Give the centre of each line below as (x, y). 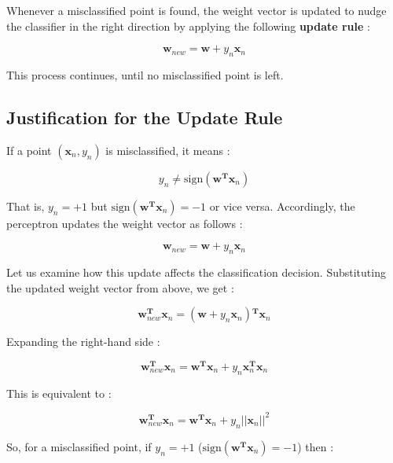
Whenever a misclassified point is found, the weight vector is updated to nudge (196, 10)
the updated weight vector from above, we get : (120, 287)
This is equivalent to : (59, 393)
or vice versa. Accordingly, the (282, 206)
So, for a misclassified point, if (79, 446)
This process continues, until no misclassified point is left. (145, 74)
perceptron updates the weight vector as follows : (125, 223)
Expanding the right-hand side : (83, 342)
